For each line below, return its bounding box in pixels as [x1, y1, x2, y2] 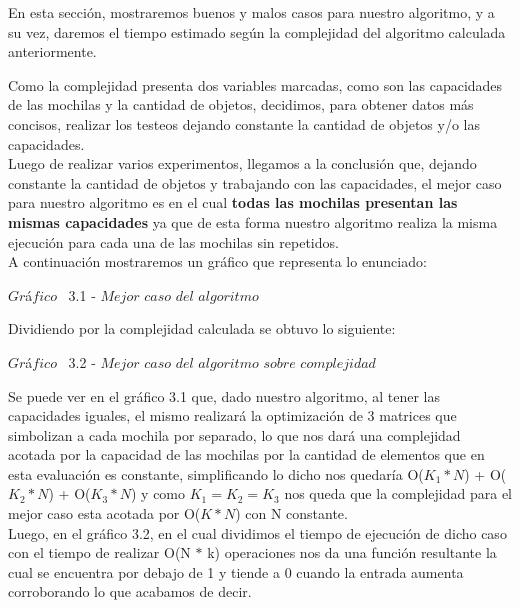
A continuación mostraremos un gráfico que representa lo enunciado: [8, 251, 427, 272]
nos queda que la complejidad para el [284, 483, 513, 504]
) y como [130, 483, 186, 504]
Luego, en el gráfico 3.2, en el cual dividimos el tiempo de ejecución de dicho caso [8, 522, 507, 543]
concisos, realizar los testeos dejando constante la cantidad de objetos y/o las [8, 113, 480, 134]
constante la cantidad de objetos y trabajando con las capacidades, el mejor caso [8, 172, 502, 193]
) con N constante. [235, 503, 348, 524]
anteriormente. [8, 41, 97, 62]
